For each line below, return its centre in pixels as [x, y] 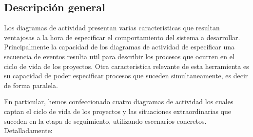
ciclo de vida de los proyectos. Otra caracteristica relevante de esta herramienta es [126, 66]
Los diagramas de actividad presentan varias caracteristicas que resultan [112, 28]
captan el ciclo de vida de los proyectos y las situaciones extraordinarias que [118, 111]
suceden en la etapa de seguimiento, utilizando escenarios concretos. [105, 121]
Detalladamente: [28, 130]
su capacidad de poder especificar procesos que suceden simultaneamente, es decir [126, 76]
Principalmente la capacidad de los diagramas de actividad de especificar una [119, 47]
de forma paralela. [31, 85]
